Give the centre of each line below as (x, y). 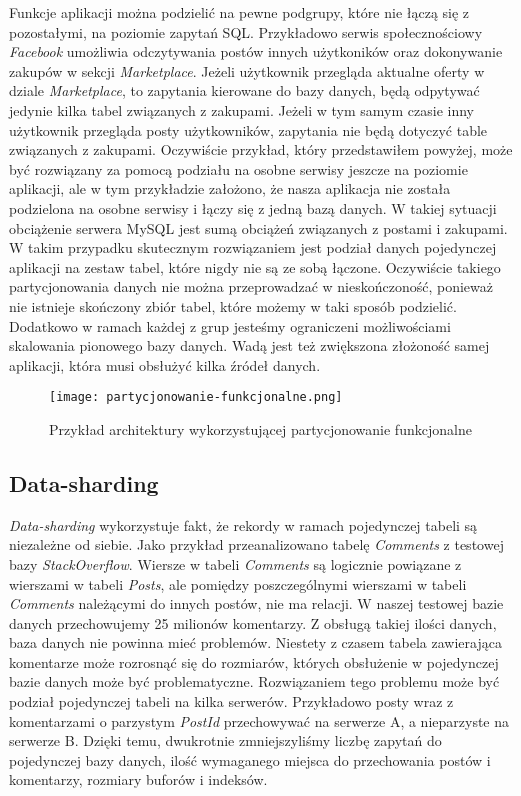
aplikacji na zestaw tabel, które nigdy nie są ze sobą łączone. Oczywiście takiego (255, 266)
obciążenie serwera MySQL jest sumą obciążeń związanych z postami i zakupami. (258, 227)
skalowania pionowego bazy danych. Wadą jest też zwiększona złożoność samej (249, 345)
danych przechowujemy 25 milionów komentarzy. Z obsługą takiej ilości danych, (253, 622)
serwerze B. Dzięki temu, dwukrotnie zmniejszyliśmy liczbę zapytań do (225, 740)
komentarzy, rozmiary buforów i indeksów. (138, 779)
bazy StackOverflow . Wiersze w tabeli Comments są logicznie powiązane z (235, 563)
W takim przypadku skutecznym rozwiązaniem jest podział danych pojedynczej (253, 247)
